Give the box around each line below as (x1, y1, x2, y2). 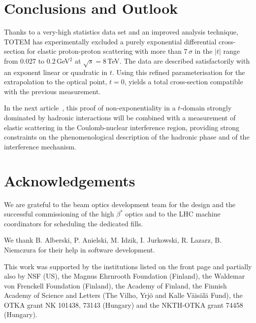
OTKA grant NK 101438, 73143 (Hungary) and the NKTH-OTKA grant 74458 (4, 299, 243, 310)
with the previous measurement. (4, 86, 101, 96)
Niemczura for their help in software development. (4, 244, 155, 254)
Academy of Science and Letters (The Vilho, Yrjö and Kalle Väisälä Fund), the (4, 290, 243, 300)
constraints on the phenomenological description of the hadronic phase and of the (4, 132, 250, 142)
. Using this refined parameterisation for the (112, 67, 245, 77)
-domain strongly (180, 103, 232, 113)
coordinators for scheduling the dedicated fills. (4, 218, 143, 228)
